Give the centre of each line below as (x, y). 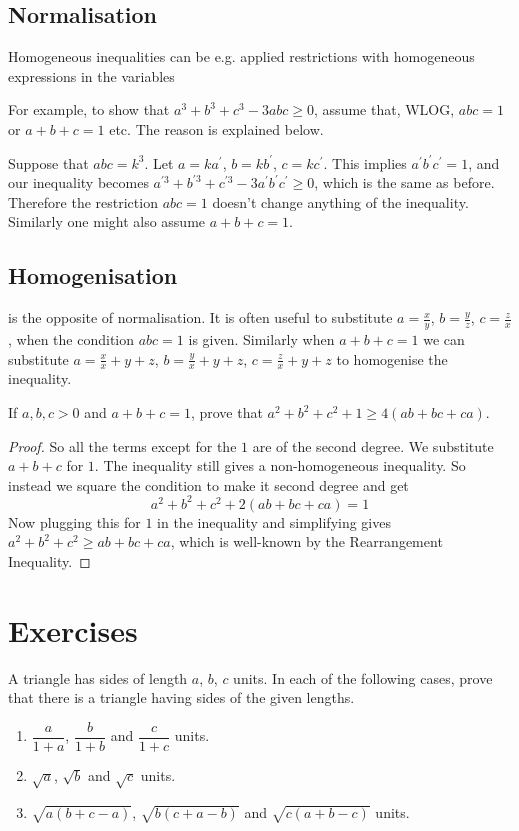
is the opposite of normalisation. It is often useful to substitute (200, 317)
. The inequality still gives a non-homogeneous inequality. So (280, 465)
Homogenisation (93, 275)
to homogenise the (392, 358)
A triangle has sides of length (98, 677)
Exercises (73, 629)
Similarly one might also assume (107, 221)
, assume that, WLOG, (384, 109)
